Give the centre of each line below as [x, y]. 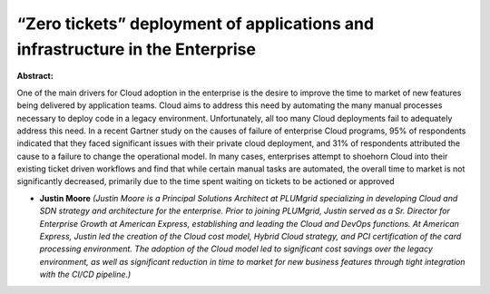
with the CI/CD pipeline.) [85, 274]
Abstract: [35, 76]
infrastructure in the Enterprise [136, 49]
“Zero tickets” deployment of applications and [196, 24]
